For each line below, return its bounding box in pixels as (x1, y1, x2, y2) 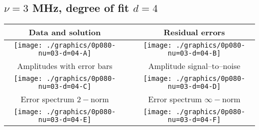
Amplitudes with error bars (17, 60, 113, 72)
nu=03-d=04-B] (167, 49, 221, 58)
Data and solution (28, 26, 101, 38)
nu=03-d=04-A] (38, 49, 92, 58)
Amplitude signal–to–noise (148, 60, 241, 72)
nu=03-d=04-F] (167, 116, 221, 124)
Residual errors (163, 26, 225, 38)
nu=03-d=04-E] (38, 116, 92, 124)
